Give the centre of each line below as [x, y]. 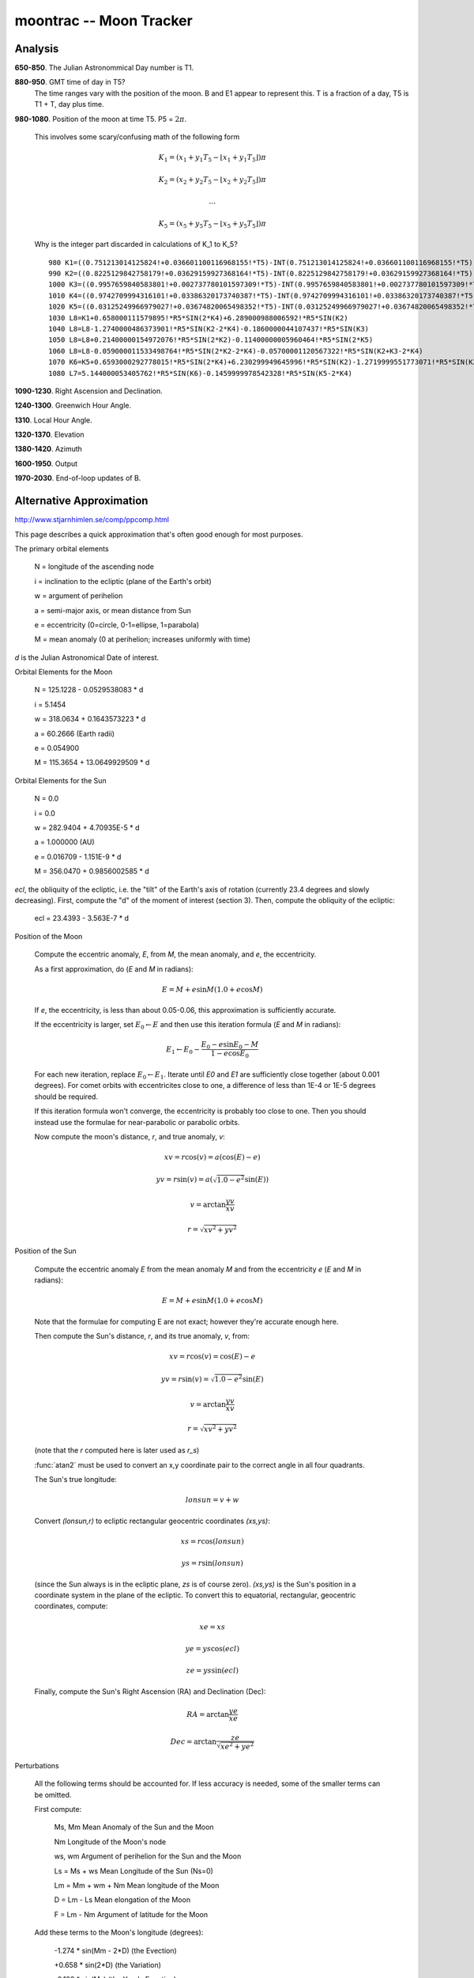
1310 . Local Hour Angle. [53, 420]
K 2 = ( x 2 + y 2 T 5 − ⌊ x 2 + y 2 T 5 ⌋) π [212, 180]
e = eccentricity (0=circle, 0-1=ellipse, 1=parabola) [117, 624]
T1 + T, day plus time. [69, 104]
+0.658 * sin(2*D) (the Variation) [108, 1965]
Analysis [37, 49]
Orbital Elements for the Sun [60, 780]
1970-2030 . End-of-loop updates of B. [78, 478]
